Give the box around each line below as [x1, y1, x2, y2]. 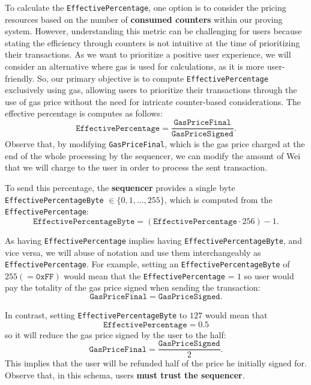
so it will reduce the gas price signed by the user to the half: [5, 328, 226, 341]
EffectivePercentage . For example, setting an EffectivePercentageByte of [5, 258, 290, 270]
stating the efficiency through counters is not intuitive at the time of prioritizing [5, 36, 300, 49]
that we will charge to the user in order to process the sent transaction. [5, 161, 267, 174]
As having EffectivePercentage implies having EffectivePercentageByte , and [5, 234, 302, 246]
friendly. [5, 71, 35, 84]
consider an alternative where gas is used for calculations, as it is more [5, 60, 264, 73]
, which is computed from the [164, 193, 273, 205]
